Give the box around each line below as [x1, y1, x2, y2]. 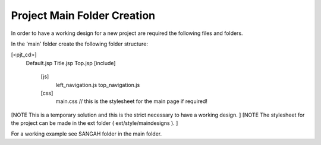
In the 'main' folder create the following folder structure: [11, 40, 149, 47]
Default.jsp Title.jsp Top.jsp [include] [26, 59, 116, 66]
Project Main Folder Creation [11, 9, 156, 22]
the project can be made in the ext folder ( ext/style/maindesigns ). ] [11, 120, 178, 127]
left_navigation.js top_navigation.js [55, 81, 140, 88]
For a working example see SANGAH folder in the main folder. [11, 130, 162, 137]
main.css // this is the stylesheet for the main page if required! [55, 98, 208, 105]
